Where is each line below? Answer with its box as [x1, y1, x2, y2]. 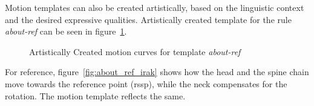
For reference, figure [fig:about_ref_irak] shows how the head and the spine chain [5, 65, 309, 78]
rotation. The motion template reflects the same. [5, 89, 186, 102]
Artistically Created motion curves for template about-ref [29, 45, 241, 58]
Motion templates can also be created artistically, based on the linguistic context [5, 1, 304, 13]
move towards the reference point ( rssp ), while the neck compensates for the [5, 77, 287, 90]
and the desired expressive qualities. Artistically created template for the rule [5, 13, 292, 25]
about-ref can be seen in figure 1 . [5, 25, 127, 38]
